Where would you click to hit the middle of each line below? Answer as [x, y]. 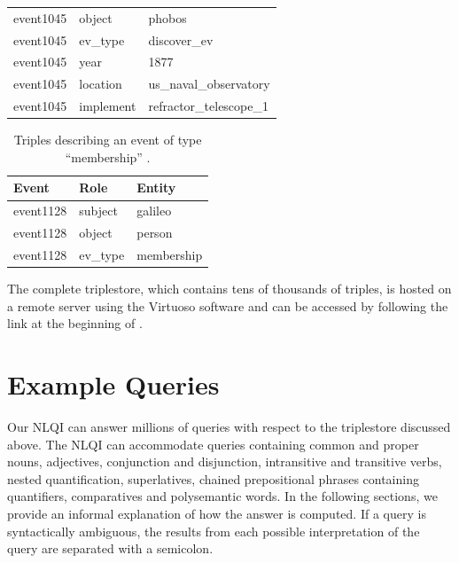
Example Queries [113, 384]
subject [98, 211]
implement [108, 106]
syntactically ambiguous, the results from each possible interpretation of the [214, 531]
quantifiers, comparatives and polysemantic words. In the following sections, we [222, 496]
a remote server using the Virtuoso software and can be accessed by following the [228, 305]
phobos [167, 17]
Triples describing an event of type [108, 140]
